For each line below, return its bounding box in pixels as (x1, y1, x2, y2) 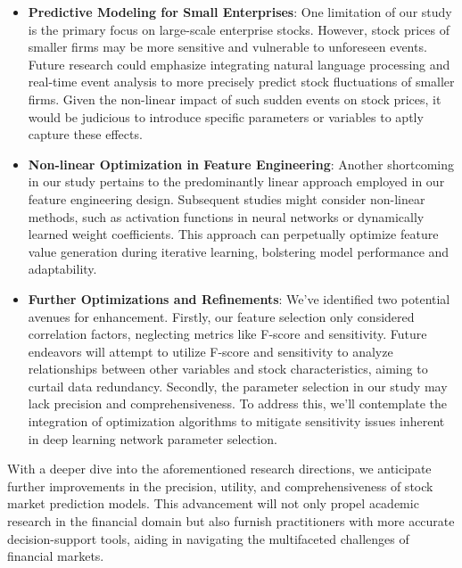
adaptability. (28, 259, 97, 278)
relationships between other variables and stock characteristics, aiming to (28, 359, 428, 378)
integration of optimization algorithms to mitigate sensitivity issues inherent (28, 412, 445, 431)
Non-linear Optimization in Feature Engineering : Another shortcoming (28, 154, 454, 173)
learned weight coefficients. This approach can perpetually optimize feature (28, 225, 439, 243)
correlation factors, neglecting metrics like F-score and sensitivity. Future (28, 325, 427, 343)
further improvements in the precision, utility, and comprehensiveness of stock (7, 476, 433, 495)
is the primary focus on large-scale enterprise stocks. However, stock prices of (28, 20, 450, 38)
